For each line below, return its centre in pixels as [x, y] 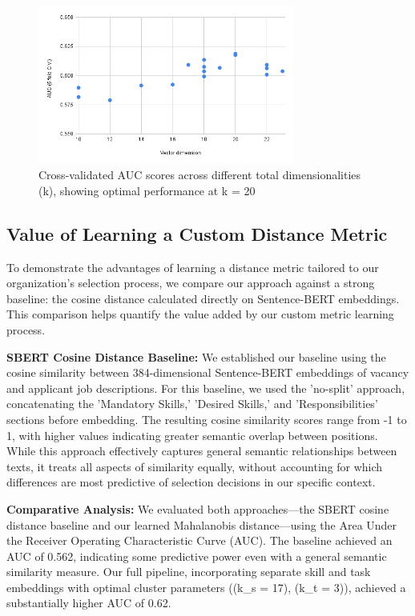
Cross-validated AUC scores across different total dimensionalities [200, 175]
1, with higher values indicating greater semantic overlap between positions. [192, 435]
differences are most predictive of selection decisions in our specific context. [191, 482]
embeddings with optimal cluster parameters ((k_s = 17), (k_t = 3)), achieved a [206, 587]
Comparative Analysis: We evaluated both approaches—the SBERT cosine [198, 508]
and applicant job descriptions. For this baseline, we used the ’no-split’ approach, [206, 388]
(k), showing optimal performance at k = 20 [147, 190]
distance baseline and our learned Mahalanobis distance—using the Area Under [202, 524]
